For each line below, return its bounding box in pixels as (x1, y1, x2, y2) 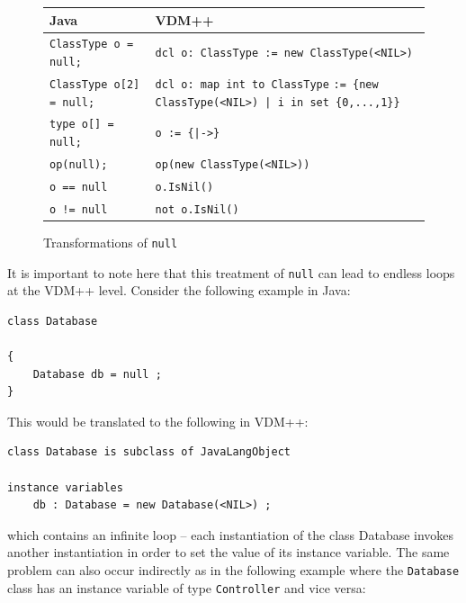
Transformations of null (43, 233, 178, 251)
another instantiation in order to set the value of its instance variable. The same (7, 543, 450, 562)
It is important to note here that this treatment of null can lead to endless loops (7, 263, 455, 282)
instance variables (7, 481, 123, 494)
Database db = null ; (32, 367, 162, 381)
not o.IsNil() (155, 202, 239, 216)
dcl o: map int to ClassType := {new (155, 77, 379, 91)
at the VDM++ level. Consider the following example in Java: (7, 281, 351, 300)
